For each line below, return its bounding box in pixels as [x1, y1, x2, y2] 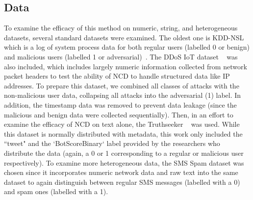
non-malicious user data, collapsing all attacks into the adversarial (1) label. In [4, 90, 241, 100]
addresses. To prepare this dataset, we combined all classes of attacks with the [4, 80, 239, 90]
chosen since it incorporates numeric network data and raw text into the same [4, 167, 238, 177]
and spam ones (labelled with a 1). [4, 186, 108, 197]
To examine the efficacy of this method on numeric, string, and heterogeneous [4, 23, 238, 33]
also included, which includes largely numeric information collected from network [4, 61, 247, 71]
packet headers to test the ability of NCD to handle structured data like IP [4, 71, 230, 81]
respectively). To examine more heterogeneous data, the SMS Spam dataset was [4, 157, 244, 168]
